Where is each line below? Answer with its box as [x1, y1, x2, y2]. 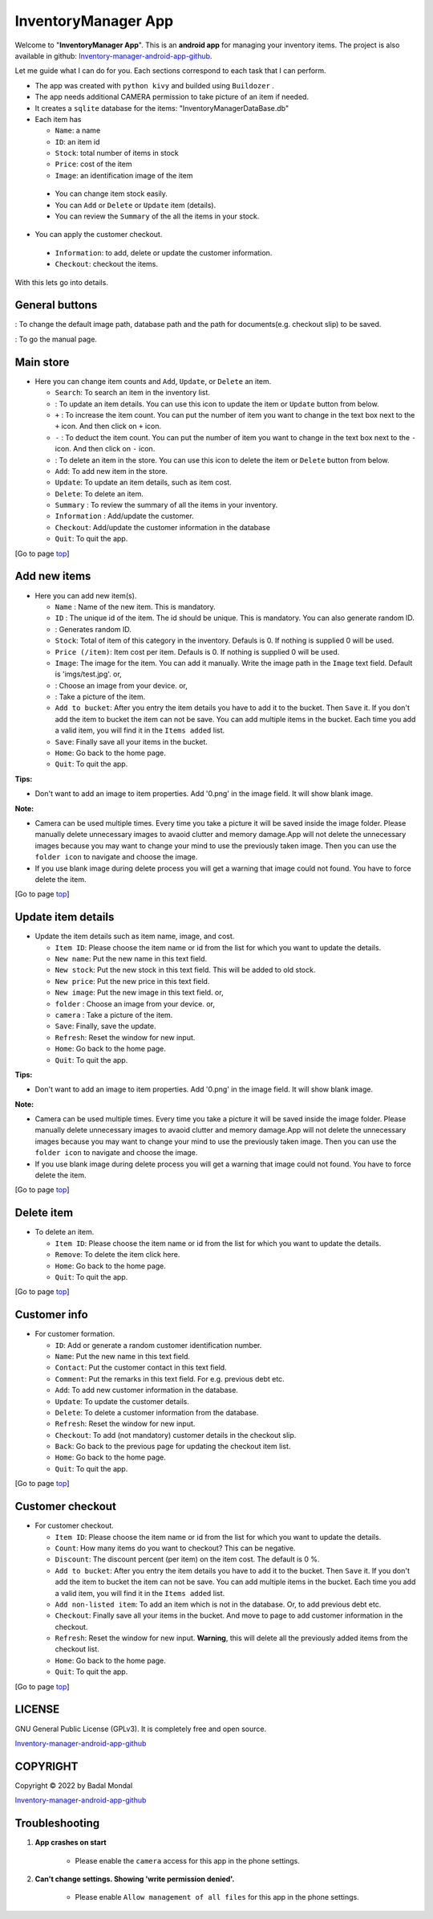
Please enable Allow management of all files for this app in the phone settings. [75, 1892, 360, 1902]
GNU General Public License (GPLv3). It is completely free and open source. [14, 1724, 267, 1733]
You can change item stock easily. [55, 189, 168, 198]
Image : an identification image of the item [55, 170, 193, 180]
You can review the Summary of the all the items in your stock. [55, 211, 260, 221]
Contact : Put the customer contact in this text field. [55, 1362, 228, 1373]
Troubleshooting [14, 1816, 100, 1831]
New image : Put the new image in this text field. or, [55, 988, 224, 998]
